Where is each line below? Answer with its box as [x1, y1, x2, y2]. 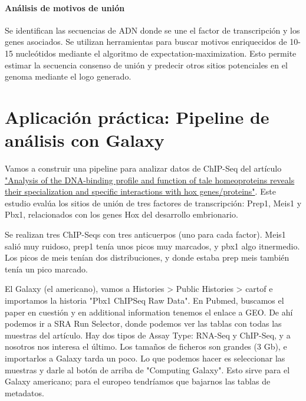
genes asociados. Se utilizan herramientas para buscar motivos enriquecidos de [5, 35, 287, 48]
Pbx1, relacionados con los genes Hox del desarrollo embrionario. [5, 208, 238, 221]
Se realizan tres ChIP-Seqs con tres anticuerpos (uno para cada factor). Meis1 [5, 228, 286, 241]
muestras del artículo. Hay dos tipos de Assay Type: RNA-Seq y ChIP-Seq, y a [5, 328, 291, 341]
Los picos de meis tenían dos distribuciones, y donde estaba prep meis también [5, 251, 289, 264]
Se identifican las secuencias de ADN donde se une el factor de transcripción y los [5, 24, 300, 36]
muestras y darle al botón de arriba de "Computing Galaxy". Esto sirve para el [5, 363, 290, 376]
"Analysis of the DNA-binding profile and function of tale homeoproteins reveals [5, 173, 295, 186]
